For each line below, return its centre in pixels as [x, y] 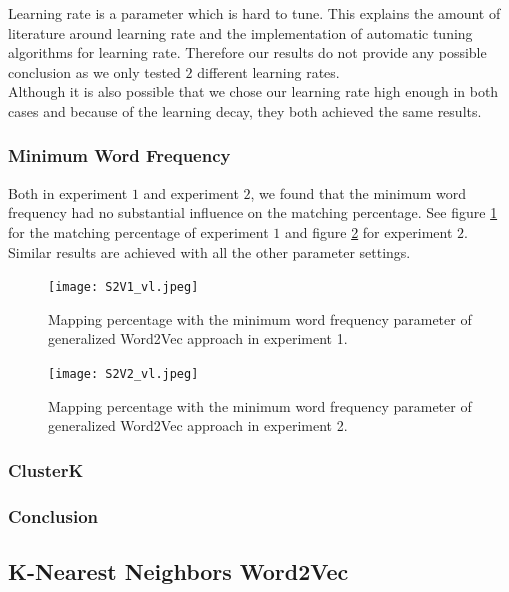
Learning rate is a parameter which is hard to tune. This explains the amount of [254, 13]
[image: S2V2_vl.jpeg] [123, 374]
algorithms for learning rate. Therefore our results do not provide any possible [247, 52]
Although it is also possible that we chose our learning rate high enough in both [253, 91]
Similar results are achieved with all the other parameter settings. [209, 251]
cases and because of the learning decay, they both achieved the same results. [245, 110]
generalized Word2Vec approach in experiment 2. [198, 425]
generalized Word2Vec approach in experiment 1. [198, 338]
